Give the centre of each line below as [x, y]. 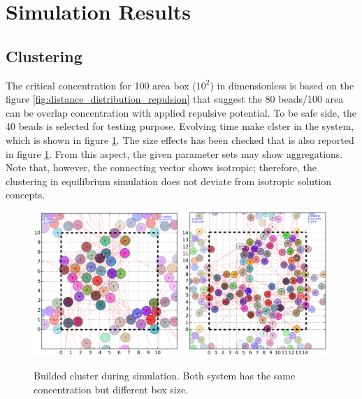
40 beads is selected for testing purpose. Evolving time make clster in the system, [180, 126]
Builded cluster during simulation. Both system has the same [165, 376]
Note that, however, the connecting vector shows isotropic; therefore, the [161, 167]
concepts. [26, 195]
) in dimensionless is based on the [282, 85]
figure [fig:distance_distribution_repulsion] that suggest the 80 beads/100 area [175, 99]
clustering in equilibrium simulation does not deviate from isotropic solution [169, 181]
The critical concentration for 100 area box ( [101, 85]
